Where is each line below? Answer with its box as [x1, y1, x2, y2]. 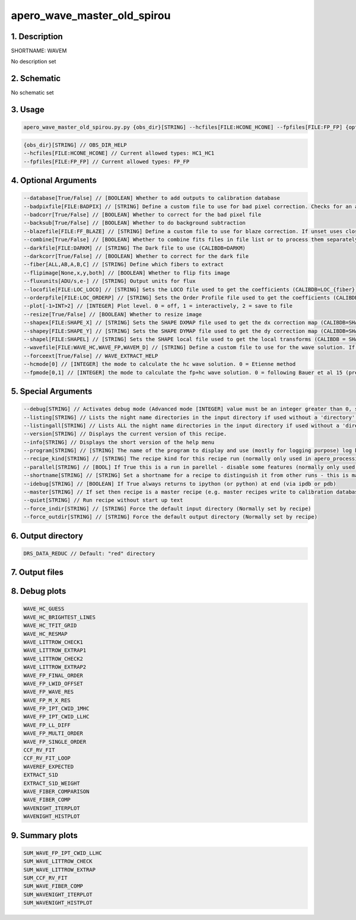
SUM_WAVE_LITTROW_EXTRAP [23, 866, 96, 873]
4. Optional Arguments [11, 176, 97, 186]
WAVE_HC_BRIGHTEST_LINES [23, 614, 96, 620]
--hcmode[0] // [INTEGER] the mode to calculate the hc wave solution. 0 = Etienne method [23, 361, 296, 368]
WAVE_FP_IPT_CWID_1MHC [23, 705, 90, 712]
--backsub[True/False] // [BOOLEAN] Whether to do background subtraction [23, 219, 246, 227]
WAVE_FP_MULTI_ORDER [23, 730, 83, 737]
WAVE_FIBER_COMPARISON [23, 788, 90, 795]
